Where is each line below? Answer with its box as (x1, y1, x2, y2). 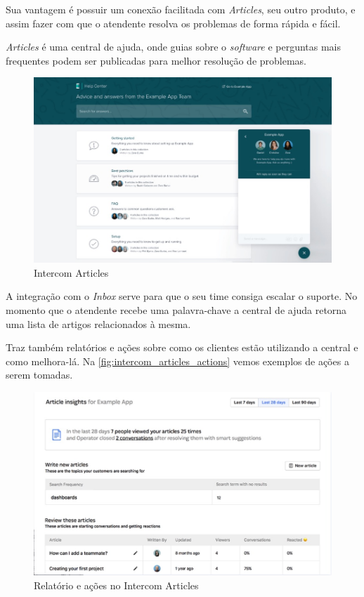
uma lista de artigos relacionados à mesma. (6, 316, 191, 331)
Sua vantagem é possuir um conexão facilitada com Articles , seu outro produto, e (6, 2, 356, 16)
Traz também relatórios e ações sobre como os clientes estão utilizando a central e (6, 340, 358, 355)
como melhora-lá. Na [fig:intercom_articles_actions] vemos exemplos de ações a (6, 353, 349, 368)
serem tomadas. (6, 367, 73, 382)
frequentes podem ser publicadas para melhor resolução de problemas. (6, 53, 307, 67)
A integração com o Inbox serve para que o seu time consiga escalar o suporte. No (6, 289, 358, 303)
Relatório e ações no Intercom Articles (34, 578, 199, 592)
